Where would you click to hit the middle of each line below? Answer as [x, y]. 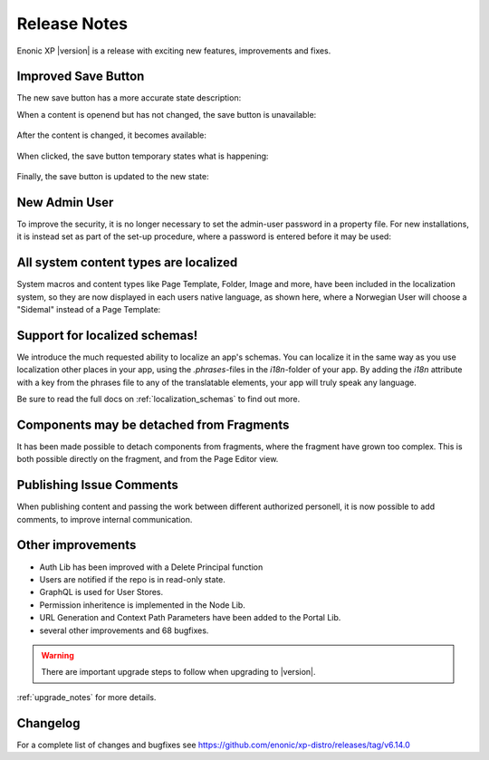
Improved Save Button [81, 77]
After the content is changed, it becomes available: [112, 135]
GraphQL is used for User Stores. [101, 592]
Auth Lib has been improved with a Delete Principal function [151, 567]
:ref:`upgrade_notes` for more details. [86, 697]
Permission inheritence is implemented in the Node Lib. [143, 605]
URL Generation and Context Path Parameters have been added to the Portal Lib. [190, 618]
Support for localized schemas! [107, 335]
